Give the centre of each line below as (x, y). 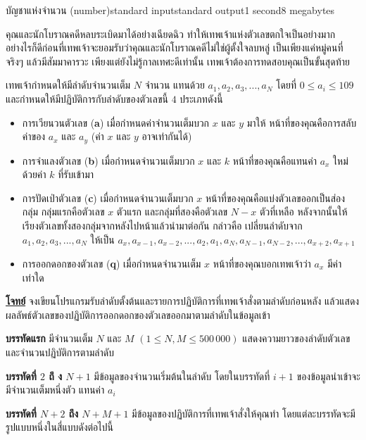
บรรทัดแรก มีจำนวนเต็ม (49, 338)
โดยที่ (286, 85)
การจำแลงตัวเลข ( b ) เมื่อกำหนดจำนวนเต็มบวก (108, 160)
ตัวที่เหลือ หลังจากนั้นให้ (303, 212)
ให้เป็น (102, 239)
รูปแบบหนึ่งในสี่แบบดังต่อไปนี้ (59, 427)
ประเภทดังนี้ (201, 98)
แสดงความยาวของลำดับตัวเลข (296, 338)
